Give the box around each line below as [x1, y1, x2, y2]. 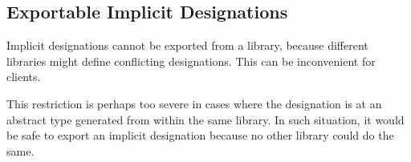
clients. [6, 68, 41, 85]
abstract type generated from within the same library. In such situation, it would [6, 111, 405, 128]
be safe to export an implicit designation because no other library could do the [6, 127, 394, 144]
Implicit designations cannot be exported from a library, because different [6, 37, 368, 54]
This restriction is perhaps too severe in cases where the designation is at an [6, 95, 382, 111]
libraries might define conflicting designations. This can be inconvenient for [6, 52, 376, 69]
